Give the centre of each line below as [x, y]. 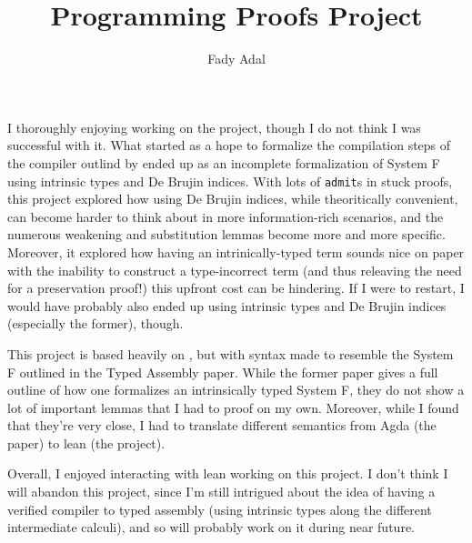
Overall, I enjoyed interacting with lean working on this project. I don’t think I [228, 473]
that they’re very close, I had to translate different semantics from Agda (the [222, 425]
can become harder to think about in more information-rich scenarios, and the [226, 216]
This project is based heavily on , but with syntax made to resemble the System [231, 353]
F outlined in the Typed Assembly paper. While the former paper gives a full [223, 372]
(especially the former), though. [95, 323]
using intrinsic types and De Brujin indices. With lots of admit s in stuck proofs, [230, 181]
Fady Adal [236, 59]
